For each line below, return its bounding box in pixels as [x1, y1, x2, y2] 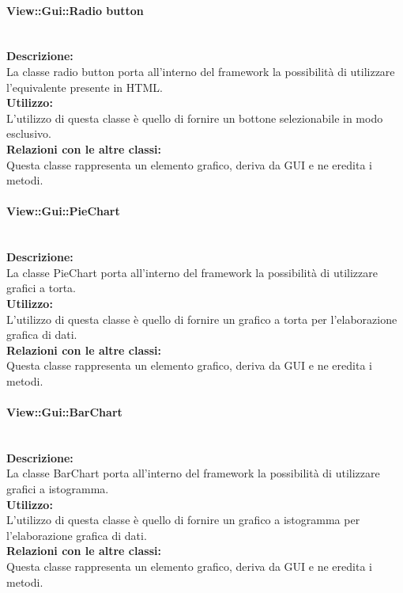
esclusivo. [6, 125, 51, 142]
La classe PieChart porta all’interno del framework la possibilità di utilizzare [6, 264, 378, 280]
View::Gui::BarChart [6, 404, 122, 420]
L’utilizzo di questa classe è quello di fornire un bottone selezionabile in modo [6, 109, 383, 126]
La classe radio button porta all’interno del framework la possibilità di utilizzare [6, 63, 395, 79]
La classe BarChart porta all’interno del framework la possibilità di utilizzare [6, 465, 380, 481]
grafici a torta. [6, 279, 76, 296]
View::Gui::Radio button [6, 2, 144, 18]
